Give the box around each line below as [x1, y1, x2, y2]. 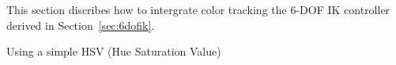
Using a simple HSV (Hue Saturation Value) [6, 43, 221, 60]
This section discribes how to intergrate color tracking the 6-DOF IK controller [6, 2, 390, 17]
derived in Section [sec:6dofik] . [6, 16, 155, 33]
